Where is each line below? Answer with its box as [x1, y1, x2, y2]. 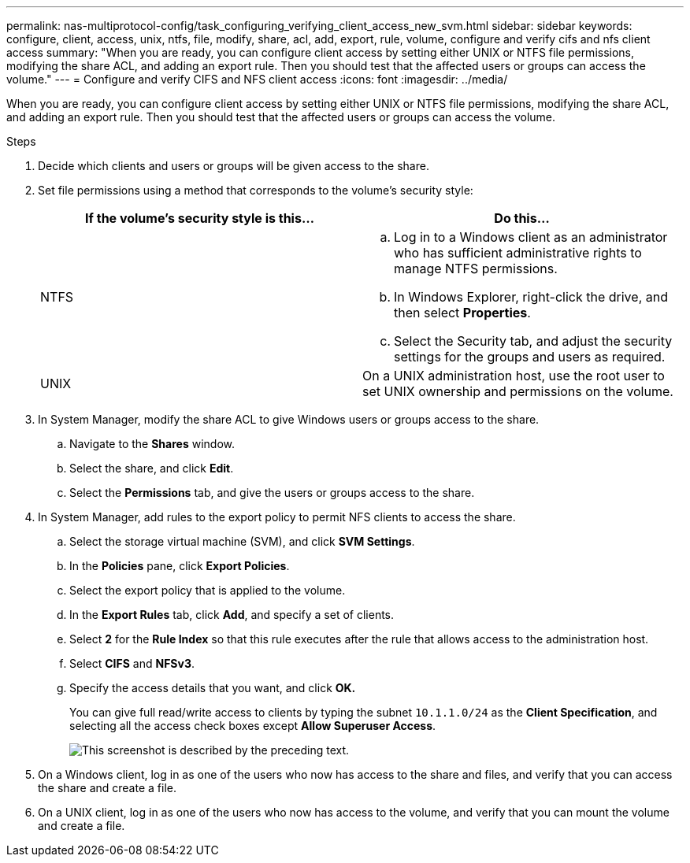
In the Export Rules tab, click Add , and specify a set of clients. [69, 608, 395, 621]
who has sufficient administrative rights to [394, 245, 642, 261]
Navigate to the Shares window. [69, 437, 235, 450]
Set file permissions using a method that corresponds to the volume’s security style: [38, 183, 473, 197]
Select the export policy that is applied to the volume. [69, 583, 346, 597]
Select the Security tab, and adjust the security [394, 333, 673, 349]
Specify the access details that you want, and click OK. [69, 681, 356, 694]
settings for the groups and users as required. [394, 349, 666, 365]
